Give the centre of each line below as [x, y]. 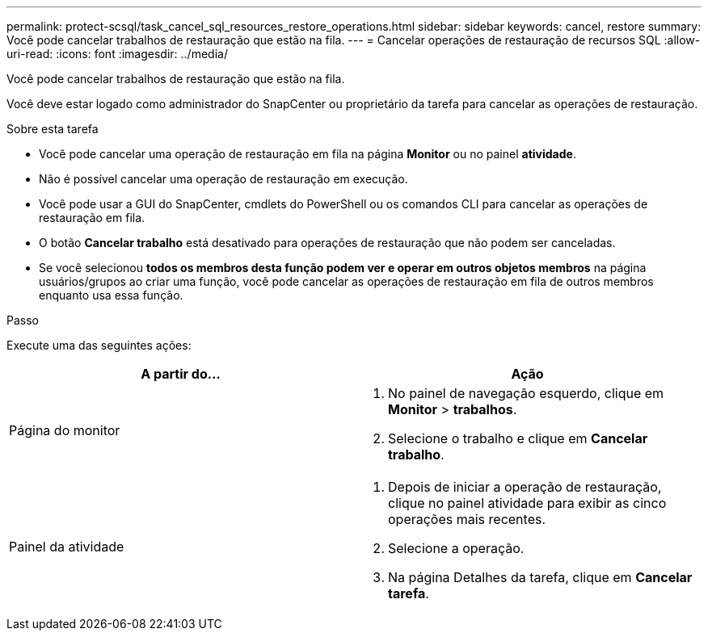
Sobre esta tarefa [53, 129]
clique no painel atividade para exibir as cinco [527, 503]
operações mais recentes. [467, 519]
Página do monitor [65, 430]
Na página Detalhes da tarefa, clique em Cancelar [540, 577]
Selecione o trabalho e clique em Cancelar [518, 438]
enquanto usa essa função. [111, 295]
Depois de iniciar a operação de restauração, [525, 487]
